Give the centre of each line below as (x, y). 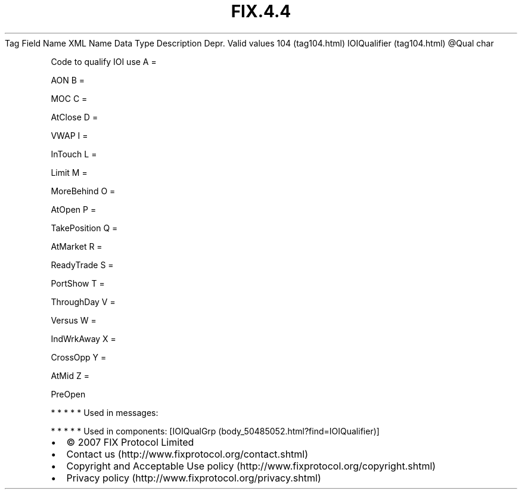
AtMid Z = (70, 375)
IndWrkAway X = (83, 338)
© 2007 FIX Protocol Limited (130, 442)
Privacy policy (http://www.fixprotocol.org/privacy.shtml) (194, 478)
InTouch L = (74, 154)
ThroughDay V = (83, 302)
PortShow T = (78, 283)
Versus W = (74, 320)
